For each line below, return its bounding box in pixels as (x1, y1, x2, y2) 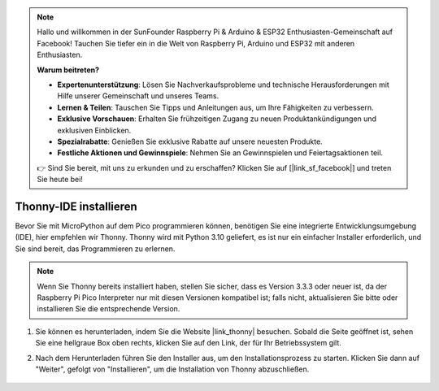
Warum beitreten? (37, 65, 100, 75)
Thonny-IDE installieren (15, 199, 137, 213)
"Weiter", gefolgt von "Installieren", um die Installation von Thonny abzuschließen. (35, 364, 310, 374)
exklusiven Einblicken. (57, 125, 132, 135)
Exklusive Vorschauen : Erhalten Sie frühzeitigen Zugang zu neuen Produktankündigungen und (57, 114, 377, 124)
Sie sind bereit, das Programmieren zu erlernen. (15, 244, 176, 254)
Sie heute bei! (37, 175, 83, 185)
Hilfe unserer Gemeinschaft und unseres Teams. (57, 91, 219, 101)
